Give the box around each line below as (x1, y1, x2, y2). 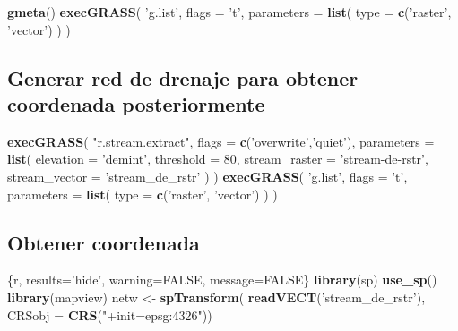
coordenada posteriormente (7, 89, 265, 117)
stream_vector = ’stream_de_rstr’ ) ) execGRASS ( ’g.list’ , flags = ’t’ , (7, 166, 408, 185)
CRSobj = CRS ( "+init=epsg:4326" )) (7, 305, 212, 324)
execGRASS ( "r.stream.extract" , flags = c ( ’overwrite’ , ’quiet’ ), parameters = (7, 132, 435, 150)
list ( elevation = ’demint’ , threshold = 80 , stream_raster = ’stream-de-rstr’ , (7, 149, 428, 168)
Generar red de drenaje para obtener (7, 64, 359, 91)
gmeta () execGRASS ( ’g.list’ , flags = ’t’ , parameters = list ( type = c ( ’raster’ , (7, 3, 452, 21)
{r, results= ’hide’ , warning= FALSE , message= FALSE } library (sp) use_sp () (7, 270, 437, 289)
